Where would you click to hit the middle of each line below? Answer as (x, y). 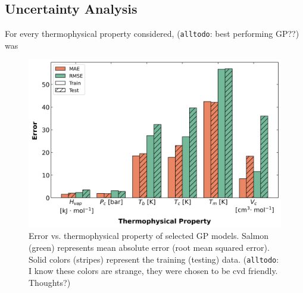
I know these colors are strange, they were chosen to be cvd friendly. (153, 271)
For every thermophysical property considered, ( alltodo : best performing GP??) (152, 34)
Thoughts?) (50, 282)
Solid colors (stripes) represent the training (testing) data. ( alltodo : (154, 259)
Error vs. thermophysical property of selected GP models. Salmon (149, 236)
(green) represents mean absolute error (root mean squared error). (149, 248)
